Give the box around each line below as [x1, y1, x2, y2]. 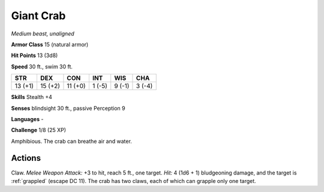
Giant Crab [11, 9, 66, 22]
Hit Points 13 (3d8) [11, 52, 58, 59]
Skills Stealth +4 [11, 94, 52, 101]
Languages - [11, 115, 44, 122]
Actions [11, 153, 41, 163]
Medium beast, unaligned [11, 30, 74, 37]
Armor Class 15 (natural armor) [11, 41, 89, 48]
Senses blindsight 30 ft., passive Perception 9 [11, 104, 125, 112]
